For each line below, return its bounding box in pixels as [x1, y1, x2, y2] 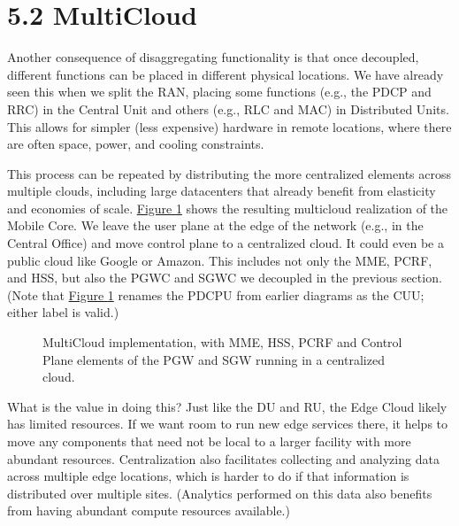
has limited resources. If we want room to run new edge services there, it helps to [7, 414, 448, 433]
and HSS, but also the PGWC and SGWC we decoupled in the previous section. [7, 268, 442, 287]
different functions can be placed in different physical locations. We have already [7, 65, 444, 83]
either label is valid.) [7, 303, 119, 321]
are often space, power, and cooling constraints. [7, 135, 264, 153]
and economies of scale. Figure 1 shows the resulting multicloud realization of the [7, 198, 448, 217]
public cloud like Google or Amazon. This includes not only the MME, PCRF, [7, 251, 432, 269]
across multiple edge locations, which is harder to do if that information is [7, 467, 409, 485]
